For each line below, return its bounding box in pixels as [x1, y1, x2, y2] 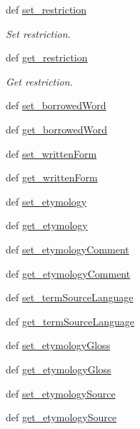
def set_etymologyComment [6, 241, 129, 256]
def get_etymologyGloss [6, 361, 111, 376]
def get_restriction [6, 50, 88, 65]
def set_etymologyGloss [6, 338, 111, 353]
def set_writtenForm [6, 146, 97, 161]
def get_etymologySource [6, 410, 117, 425]
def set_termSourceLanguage [6, 290, 134, 305]
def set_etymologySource [6, 385, 116, 400]
